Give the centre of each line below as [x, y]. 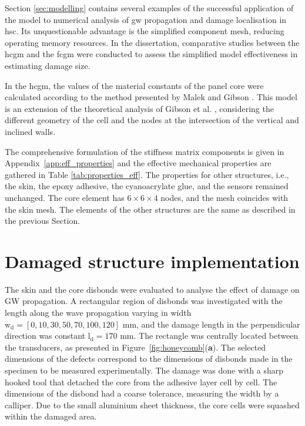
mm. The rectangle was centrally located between [209, 336]
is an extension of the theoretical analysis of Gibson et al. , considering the [139, 108]
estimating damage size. [48, 65]
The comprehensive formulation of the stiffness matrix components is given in [145, 151]
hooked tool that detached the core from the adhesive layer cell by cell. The [141, 382]
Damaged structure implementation [152, 261]
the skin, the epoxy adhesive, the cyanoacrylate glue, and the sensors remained [147, 186]
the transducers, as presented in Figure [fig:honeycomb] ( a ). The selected [135, 347]
